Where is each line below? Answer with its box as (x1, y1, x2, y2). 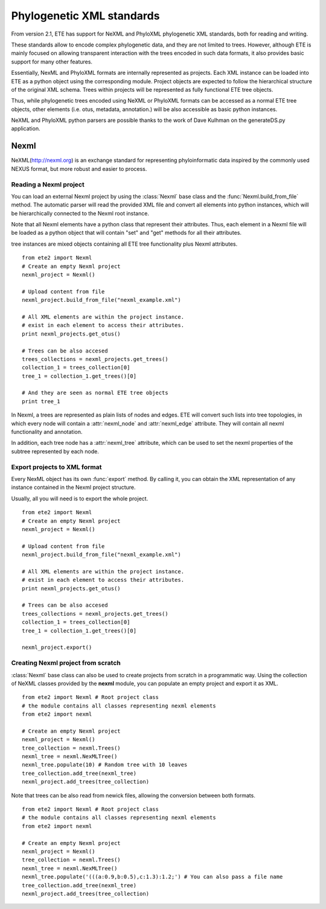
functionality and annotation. (11, 429, 83, 436)
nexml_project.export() (22, 644, 92, 651)
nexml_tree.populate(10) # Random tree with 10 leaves (22, 761, 188, 768)
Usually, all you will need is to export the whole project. (11, 495, 149, 502)
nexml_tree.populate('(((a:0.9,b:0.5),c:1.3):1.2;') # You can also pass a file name (22, 873, 283, 881)
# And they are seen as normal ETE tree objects (22, 389, 168, 397)
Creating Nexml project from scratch (11, 659, 121, 667)
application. (11, 125, 40, 132)
